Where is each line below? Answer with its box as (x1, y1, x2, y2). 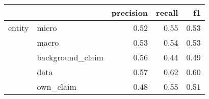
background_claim (37, 51, 103, 63)
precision (111, 7, 148, 18)
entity (8, 22, 29, 34)
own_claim (37, 81, 76, 92)
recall (156, 7, 178, 18)
